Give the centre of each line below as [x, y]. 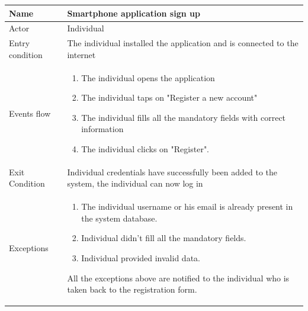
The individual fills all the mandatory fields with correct [184, 117]
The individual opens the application [148, 77]
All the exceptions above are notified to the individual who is [178, 278]
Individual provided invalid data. [141, 258]
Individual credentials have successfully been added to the [172, 171]
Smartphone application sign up [134, 13]
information [102, 129]
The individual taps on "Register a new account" [169, 97]
